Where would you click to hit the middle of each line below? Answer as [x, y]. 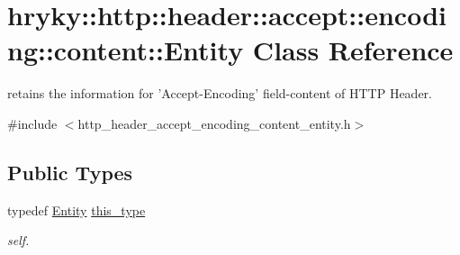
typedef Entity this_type [77, 209]
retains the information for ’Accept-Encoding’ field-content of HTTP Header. [220, 93]
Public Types [70, 172]
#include [32, 123]
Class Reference [353, 50]
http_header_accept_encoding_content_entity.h [214, 123]
